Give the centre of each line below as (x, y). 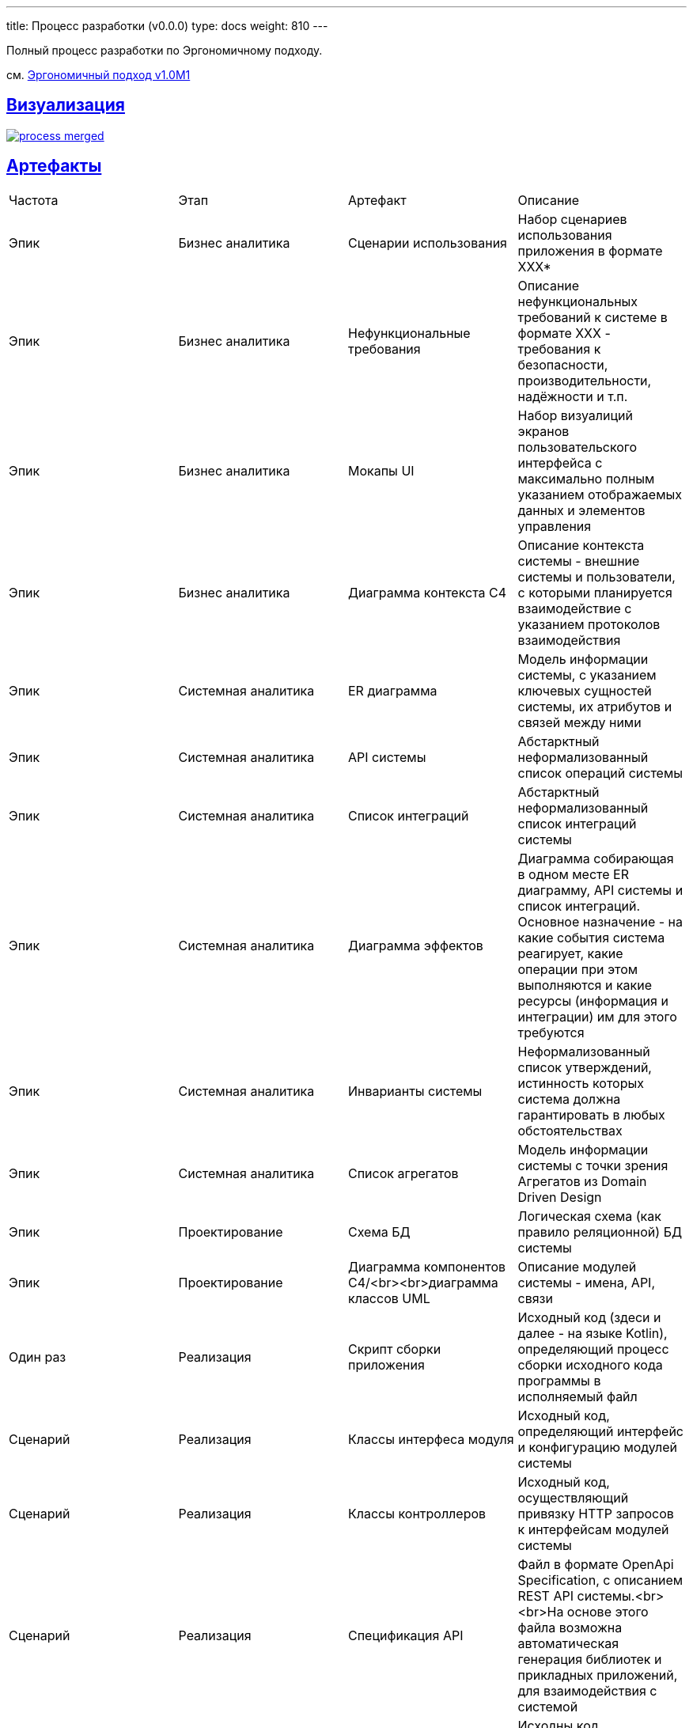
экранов (543, 431)
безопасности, (563, 364)
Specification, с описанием (600, 1580)
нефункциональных (578, 301)
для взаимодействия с (587, 1690)
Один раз (38, 1357)
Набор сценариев (572, 219)
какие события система (591, 937)
